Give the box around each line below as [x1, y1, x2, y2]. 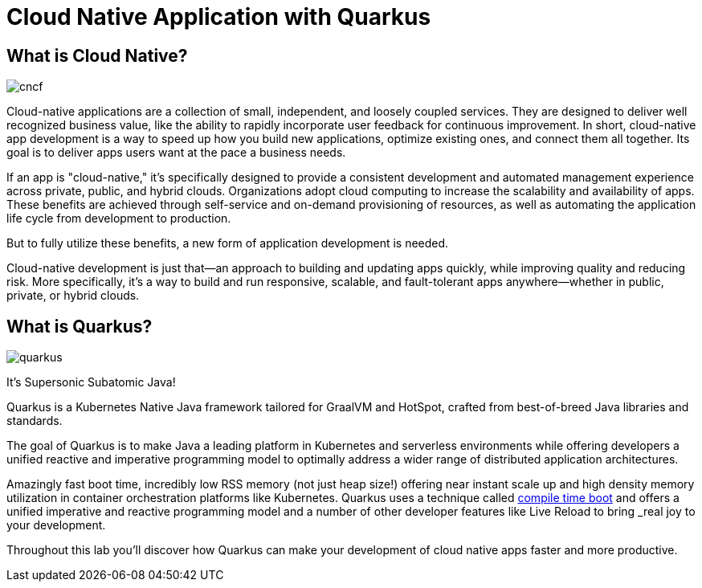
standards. [6, 414, 63, 428]
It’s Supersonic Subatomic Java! [6, 375, 176, 390]
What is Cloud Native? [6, 45, 188, 66]
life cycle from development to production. [6, 211, 231, 226]
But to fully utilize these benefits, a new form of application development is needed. [6, 236, 449, 251]
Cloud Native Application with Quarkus [6, 3, 431, 31]
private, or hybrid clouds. [6, 288, 140, 303]
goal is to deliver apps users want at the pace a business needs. [6, 145, 346, 160]
